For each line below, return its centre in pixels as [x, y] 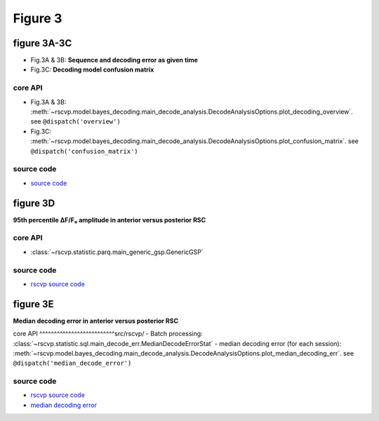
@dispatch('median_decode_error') [72, 363]
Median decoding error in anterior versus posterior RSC [96, 321]
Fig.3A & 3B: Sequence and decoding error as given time [114, 60]
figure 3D [34, 203]
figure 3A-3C [42, 43]
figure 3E [33, 304]
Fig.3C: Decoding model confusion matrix [92, 69]
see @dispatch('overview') [75, 121]
